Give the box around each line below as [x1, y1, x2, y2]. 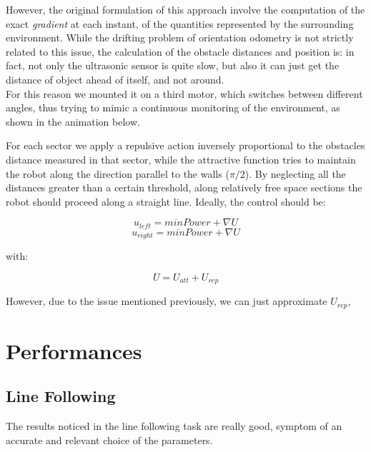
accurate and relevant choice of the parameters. [6, 432, 213, 447]
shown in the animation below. [6, 114, 140, 129]
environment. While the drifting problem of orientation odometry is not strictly [6, 30, 354, 45]
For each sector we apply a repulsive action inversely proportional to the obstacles [6, 138, 365, 153]
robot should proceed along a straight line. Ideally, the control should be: [6, 194, 326, 209]
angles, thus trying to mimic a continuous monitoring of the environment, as [6, 100, 340, 115]
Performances [6, 336, 142, 365]
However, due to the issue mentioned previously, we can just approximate [6, 293, 327, 308]
